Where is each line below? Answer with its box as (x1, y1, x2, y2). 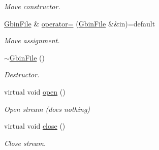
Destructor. (4, 69, 40, 80)
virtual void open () (4, 86, 66, 97)
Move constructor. (4, 1, 60, 11)
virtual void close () (4, 121, 66, 131)
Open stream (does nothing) (4, 103, 90, 114)
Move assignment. (4, 35, 60, 46)
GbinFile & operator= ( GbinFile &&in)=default (4, 18, 155, 28)
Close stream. (4, 137, 46, 148)
